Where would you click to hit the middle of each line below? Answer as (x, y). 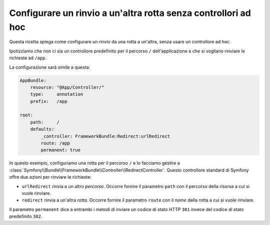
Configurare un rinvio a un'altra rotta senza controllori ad (130, 13)
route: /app (55, 143)
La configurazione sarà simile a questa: (49, 67)
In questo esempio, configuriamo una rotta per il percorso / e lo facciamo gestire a (94, 163)
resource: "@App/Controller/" (67, 87)
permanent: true (61, 150)
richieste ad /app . (28, 58)
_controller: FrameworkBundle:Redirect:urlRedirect (105, 136)
